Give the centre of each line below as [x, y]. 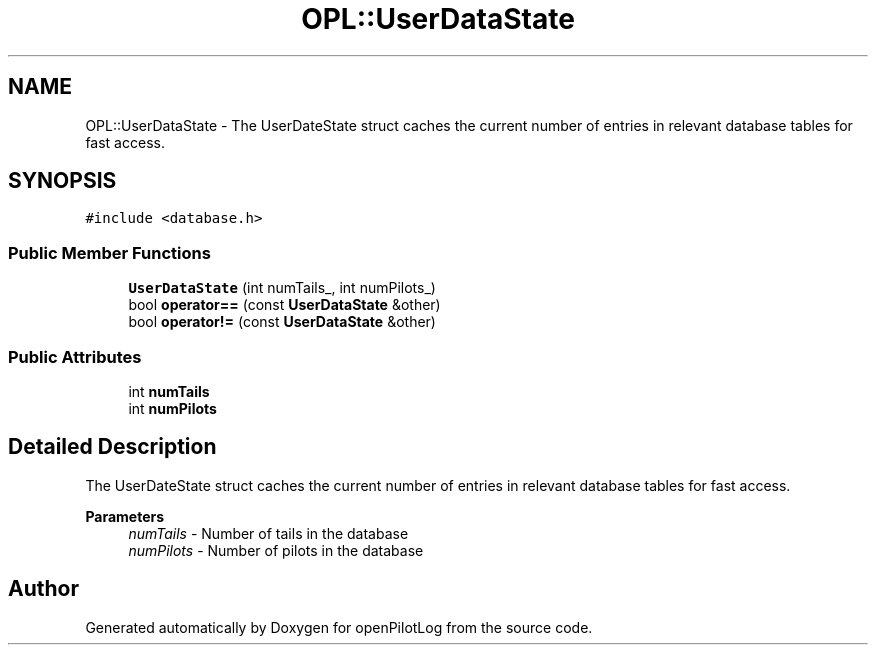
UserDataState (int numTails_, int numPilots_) [282, 288]
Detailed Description [112, 447]
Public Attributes [75, 356]
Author [43, 589]
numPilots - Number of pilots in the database [276, 550]
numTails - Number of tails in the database [268, 533]
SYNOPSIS [62, 181]
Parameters [125, 516]
